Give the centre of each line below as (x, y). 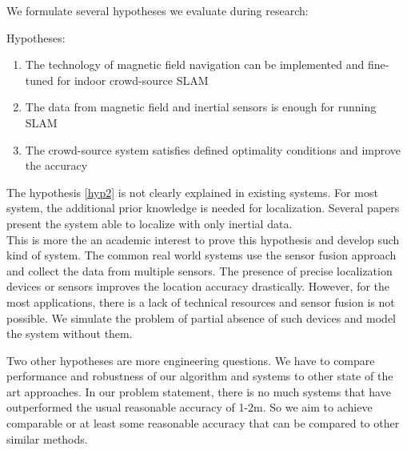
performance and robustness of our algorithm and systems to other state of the (200, 376)
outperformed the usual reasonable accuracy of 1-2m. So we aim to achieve (190, 407)
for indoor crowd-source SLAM (133, 80)
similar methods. (47, 438)
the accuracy (56, 165)
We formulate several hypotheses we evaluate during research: (158, 10)
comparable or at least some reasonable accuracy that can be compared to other (203, 423)
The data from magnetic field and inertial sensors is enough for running (201, 107)
